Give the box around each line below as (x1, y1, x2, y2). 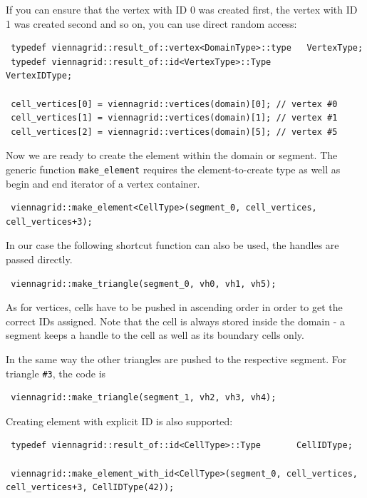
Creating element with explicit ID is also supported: (6, 413, 233, 428)
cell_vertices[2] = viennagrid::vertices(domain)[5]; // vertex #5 (11, 126, 338, 137)
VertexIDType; (6, 71, 73, 81)
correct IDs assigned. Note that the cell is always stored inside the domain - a (6, 313, 345, 328)
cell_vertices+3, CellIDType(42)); (6, 482, 175, 493)
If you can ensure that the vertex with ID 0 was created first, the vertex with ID (6, 2, 358, 16)
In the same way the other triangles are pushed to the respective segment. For (6, 351, 347, 366)
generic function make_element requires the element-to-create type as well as (6, 161, 341, 176)
